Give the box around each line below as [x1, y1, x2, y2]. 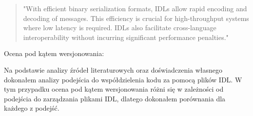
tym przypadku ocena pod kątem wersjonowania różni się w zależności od [4, 84, 224, 94]
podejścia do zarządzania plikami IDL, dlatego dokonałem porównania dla [4, 93, 226, 103]
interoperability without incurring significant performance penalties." [23, 32, 229, 42]
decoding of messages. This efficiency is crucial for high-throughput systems [23, 13, 249, 23]
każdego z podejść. [4, 103, 59, 113]
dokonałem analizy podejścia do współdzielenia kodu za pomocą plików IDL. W [4, 74, 242, 84]
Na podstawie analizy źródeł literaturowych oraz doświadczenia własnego [4, 64, 223, 75]
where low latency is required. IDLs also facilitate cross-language [23, 22, 216, 33]
